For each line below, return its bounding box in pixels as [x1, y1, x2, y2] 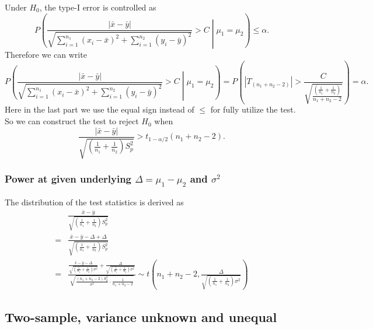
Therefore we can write [5, 48, 87, 60]
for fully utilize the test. [210, 103, 296, 116]
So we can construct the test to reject [5, 115, 139, 127]
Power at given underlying [5, 171, 131, 186]
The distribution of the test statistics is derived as [5, 195, 184, 208]
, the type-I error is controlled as [39, 1, 156, 13]
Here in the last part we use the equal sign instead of [5, 103, 194, 116]
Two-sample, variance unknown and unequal [5, 308, 277, 326]
